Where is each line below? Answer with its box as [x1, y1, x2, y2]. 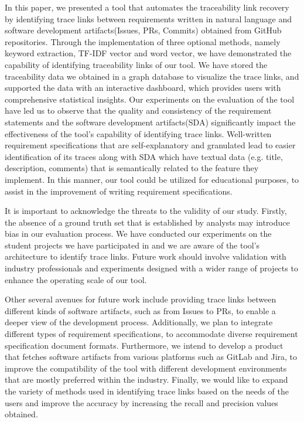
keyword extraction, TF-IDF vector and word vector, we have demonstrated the [5, 47, 292, 59]
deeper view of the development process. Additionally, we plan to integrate [5, 316, 273, 328]
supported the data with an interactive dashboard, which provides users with [5, 81, 281, 94]
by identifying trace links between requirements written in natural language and [5, 12, 292, 25]
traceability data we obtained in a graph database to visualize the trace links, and [5, 70, 299, 82]
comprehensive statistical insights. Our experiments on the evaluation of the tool [5, 93, 295, 105]
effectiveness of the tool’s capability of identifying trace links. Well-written [5, 127, 272, 139]
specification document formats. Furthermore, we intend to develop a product [5, 339, 283, 351]
